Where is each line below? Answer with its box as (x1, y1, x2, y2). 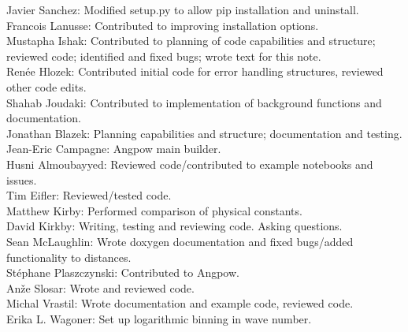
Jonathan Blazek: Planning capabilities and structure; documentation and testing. (6, 125, 402, 141)
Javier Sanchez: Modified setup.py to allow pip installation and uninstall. (6, 2, 359, 17)
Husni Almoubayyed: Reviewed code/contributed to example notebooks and (6, 155, 373, 172)
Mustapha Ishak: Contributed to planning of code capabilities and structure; (6, 32, 376, 49)
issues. (6, 171, 37, 188)
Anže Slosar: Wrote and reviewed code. (6, 279, 195, 296)
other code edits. (6, 78, 87, 95)
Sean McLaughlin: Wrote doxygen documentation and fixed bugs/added (6, 233, 354, 249)
